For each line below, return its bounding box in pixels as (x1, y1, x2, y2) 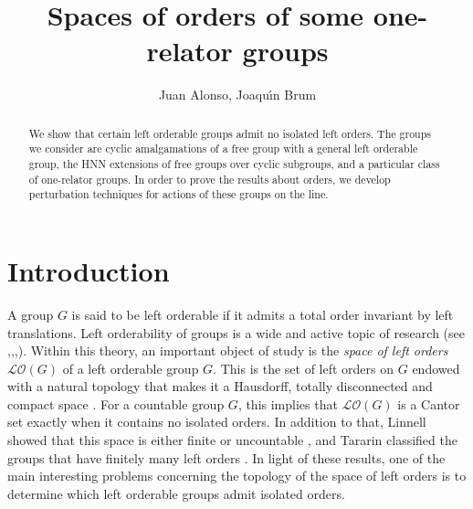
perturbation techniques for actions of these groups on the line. (28, 186, 329, 202)
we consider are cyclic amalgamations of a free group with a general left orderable (28, 141, 418, 156)
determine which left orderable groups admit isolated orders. (7, 483, 345, 503)
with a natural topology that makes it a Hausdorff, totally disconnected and (7, 376, 433, 396)
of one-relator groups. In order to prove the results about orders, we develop (28, 171, 391, 186)
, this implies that (237, 394, 338, 413)
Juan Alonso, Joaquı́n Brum (158, 85, 317, 104)
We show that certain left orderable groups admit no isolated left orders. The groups (28, 125, 431, 141)
